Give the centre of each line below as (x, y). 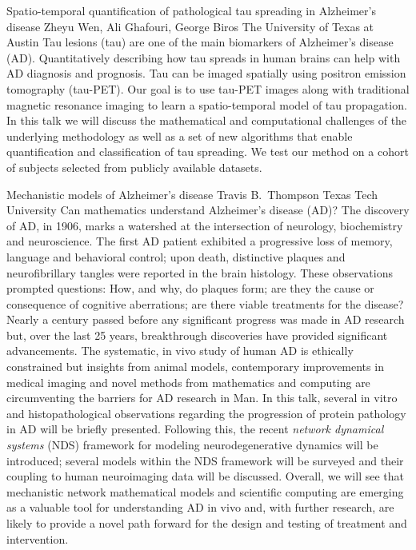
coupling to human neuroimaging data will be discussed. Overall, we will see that (205, 476)
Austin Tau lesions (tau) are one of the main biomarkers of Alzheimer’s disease (200, 42)
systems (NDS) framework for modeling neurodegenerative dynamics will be (192, 445)
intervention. (38, 538)
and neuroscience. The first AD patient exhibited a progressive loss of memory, (200, 241)
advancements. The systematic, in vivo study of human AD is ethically (180, 351)
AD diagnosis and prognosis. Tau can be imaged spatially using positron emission (206, 73)
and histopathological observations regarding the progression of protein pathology (206, 413)
